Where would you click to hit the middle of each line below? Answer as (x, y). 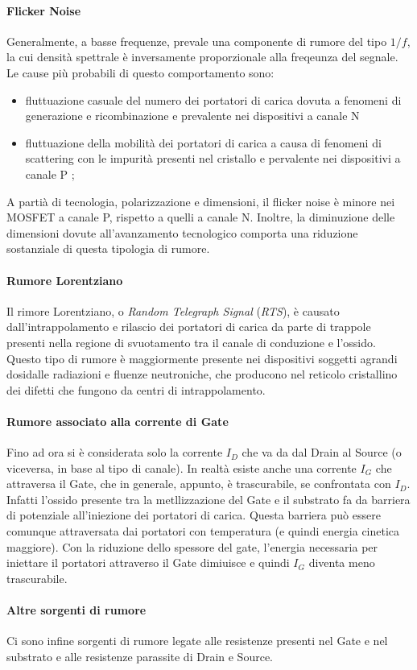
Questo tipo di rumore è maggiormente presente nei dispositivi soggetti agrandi (202, 358)
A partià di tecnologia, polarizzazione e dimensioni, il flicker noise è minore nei (201, 201)
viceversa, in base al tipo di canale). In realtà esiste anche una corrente (182, 467)
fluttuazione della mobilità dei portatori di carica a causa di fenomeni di (203, 142)
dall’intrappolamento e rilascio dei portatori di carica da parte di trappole (189, 327)
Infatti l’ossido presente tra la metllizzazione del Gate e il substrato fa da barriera (208, 499)
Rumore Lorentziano (65, 280)
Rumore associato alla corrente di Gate (118, 421)
